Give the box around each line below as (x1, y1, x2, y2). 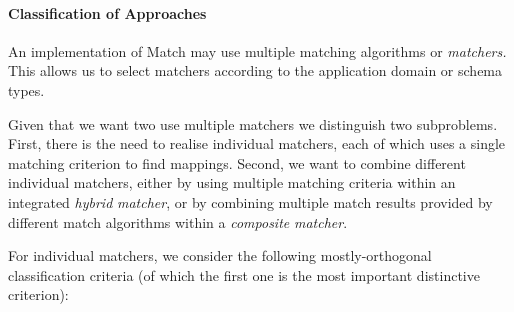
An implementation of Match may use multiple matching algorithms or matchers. (8, 40, 507, 61)
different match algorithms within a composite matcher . (8, 211, 348, 232)
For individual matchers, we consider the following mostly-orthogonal (8, 245, 432, 266)
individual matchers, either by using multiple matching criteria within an (8, 172, 456, 193)
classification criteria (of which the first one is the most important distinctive (8, 264, 480, 285)
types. (8, 79, 45, 100)
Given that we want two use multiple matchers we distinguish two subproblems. (8, 113, 498, 134)
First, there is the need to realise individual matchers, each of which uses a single (8, 133, 506, 154)
